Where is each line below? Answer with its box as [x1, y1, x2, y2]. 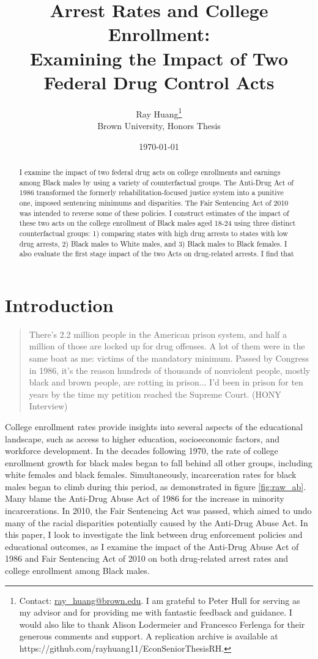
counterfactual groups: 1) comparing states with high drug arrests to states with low [19, 228, 288, 238]
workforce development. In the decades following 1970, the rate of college [5, 444, 278, 457]
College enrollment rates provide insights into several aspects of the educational [5, 420, 303, 433]
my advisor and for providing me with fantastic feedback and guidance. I [19, 606, 292, 619]
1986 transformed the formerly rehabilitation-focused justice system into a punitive [19, 187, 284, 198]
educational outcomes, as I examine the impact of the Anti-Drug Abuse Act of [5, 540, 299, 553]
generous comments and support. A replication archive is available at [19, 630, 278, 642]
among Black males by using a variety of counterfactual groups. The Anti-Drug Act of [19, 177, 294, 187]
